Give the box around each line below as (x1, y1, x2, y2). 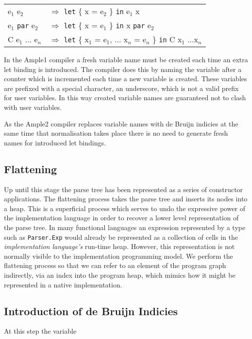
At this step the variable (4, 326, 77, 336)
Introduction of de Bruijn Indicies (4, 303, 178, 318)
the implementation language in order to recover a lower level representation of (4, 213, 239, 223)
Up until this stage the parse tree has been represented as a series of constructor (4, 184, 243, 194)
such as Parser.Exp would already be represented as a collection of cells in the (4, 232, 238, 242)
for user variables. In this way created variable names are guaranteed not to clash (4, 92, 246, 103)
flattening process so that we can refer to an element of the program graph (4, 260, 226, 270)
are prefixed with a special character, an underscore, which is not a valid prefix (4, 83, 239, 93)
